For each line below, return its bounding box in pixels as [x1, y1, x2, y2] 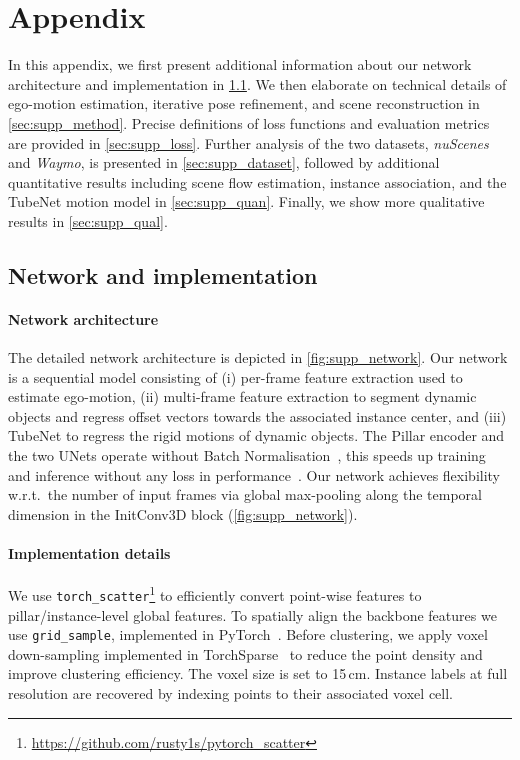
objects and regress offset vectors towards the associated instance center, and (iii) [8, 405, 507, 426]
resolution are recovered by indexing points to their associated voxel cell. [8, 682, 453, 703]
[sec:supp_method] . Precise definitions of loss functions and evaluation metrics [8, 112, 490, 133]
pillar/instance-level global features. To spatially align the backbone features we [8, 604, 497, 625]
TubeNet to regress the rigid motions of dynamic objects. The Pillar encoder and [8, 425, 505, 446]
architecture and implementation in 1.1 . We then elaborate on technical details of [8, 73, 507, 94]
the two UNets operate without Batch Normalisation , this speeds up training [8, 445, 486, 466]
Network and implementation [8, 259, 318, 290]
